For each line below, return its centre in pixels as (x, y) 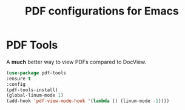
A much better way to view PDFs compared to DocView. (76, 62)
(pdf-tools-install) (32, 90)
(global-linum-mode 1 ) (35, 95)
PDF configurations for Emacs (102, 11)
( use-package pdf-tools (36, 73)
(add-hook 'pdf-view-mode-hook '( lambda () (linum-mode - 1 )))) (88, 101)
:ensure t (19, 79)
